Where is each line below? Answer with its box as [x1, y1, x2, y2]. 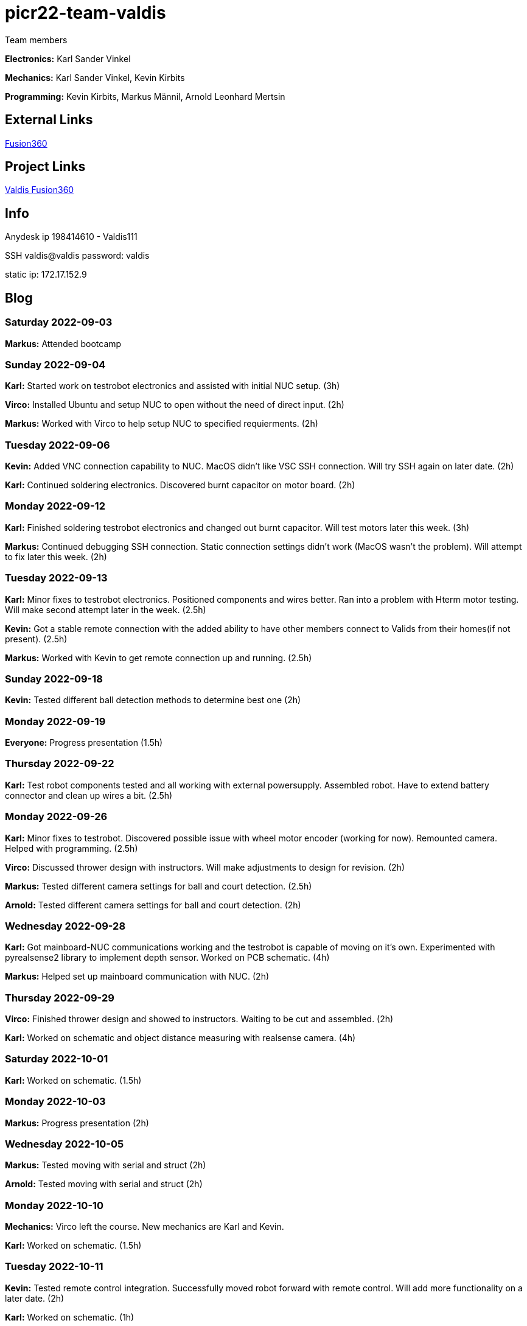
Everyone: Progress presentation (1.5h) [5, 737, 163, 748]
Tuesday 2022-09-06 [5, 438, 110, 451]
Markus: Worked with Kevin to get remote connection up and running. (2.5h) [5, 652, 312, 663]
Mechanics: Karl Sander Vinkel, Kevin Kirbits [5, 72, 185, 83]
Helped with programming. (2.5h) [5, 843, 138, 854]
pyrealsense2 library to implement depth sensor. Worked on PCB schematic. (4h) [5, 952, 330, 963]
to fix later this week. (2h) [5, 551, 107, 562]
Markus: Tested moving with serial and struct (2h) [5, 1160, 206, 1171]
